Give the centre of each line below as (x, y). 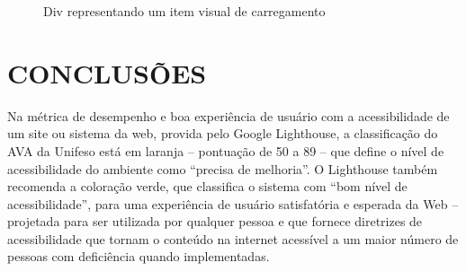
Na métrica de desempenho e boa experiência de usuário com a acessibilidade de (229, 115)
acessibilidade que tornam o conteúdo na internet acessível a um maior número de (233, 238)
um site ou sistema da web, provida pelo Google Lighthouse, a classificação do (223, 133)
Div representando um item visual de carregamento (184, 11)
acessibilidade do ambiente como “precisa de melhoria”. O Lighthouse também (223, 168)
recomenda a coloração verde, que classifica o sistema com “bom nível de (207, 186)
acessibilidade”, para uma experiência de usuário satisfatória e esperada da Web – (233, 203)
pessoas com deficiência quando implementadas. (139, 256)
